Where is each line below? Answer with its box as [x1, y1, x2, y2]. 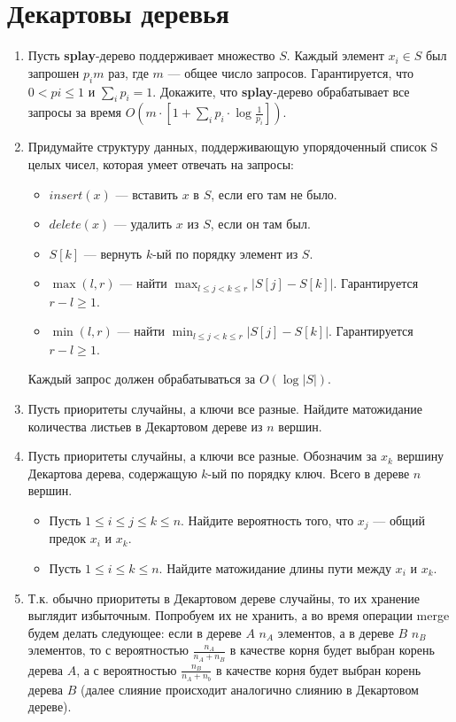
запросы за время [27, 103, 122, 121]
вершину [397, 446, 444, 465]
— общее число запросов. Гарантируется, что [167, 63, 413, 82]
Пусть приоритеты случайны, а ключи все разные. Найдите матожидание [27, 399, 422, 417]
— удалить [113, 214, 173, 233]
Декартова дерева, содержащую [27, 463, 197, 482]
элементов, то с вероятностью [27, 640, 189, 659]
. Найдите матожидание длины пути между [158, 558, 391, 577]
